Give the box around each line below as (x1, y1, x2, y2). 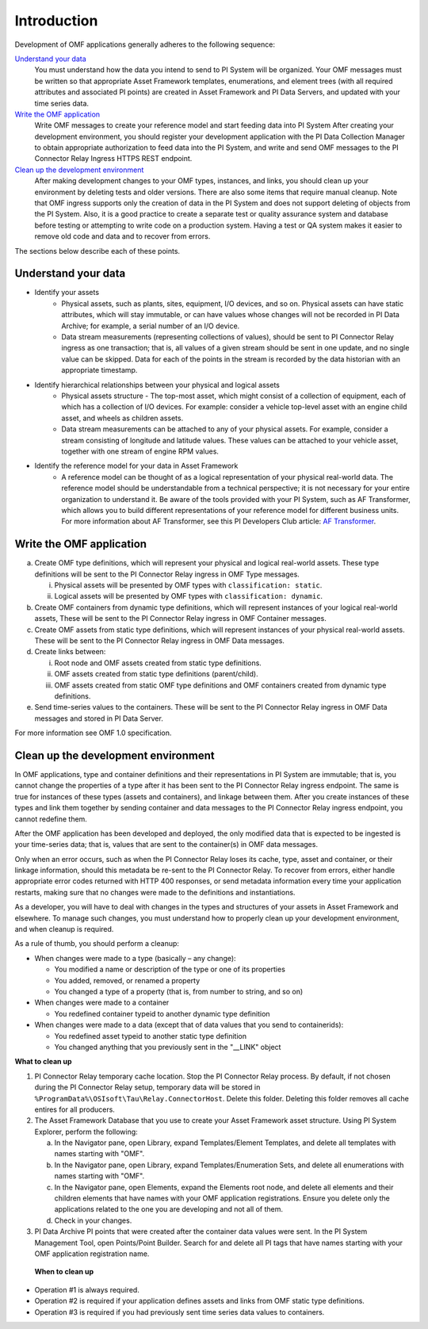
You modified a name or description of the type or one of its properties (54, 964, 285, 975)
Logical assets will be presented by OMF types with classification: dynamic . (54, 592, 323, 601)
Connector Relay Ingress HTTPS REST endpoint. (34, 154, 193, 163)
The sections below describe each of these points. (14, 246, 181, 255)
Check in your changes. (54, 1216, 132, 1225)
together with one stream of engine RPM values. (61, 446, 220, 456)
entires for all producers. (34, 1105, 115, 1114)
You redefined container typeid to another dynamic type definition (54, 1009, 270, 1018)
